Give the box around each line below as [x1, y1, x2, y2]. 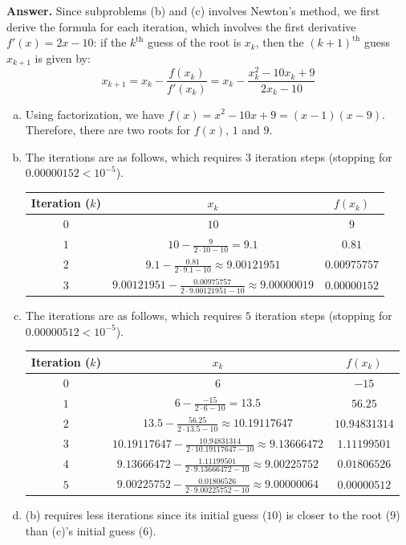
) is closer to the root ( [278, 506, 391, 523]
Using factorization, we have [25, 105, 164, 122]
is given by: [35, 49, 91, 66]
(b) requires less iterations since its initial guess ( [25, 506, 267, 523]
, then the [255, 34, 304, 51]
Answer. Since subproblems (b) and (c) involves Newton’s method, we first [6, 2, 380, 18]
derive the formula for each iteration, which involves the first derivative [6, 18, 356, 35]
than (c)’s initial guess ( [25, 522, 144, 539]
